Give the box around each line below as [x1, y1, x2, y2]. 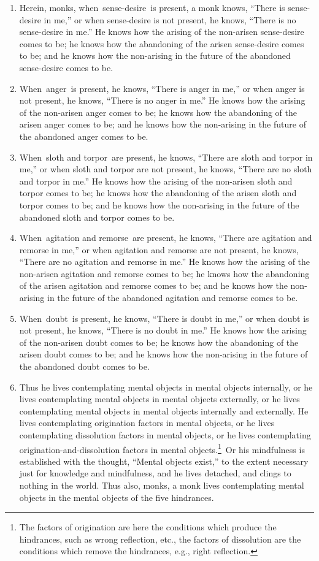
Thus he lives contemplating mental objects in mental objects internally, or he [19, 380, 313, 393]
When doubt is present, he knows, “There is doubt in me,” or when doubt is [19, 311, 309, 324]
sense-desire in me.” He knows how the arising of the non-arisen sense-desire [19, 25, 304, 38]
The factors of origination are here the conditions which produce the [19, 521, 277, 533]
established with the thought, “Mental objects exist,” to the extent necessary [19, 454, 309, 467]
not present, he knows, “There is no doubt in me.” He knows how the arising [19, 324, 307, 337]
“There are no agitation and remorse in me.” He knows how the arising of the [19, 255, 310, 268]
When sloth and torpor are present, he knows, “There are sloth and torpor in [19, 150, 313, 163]
